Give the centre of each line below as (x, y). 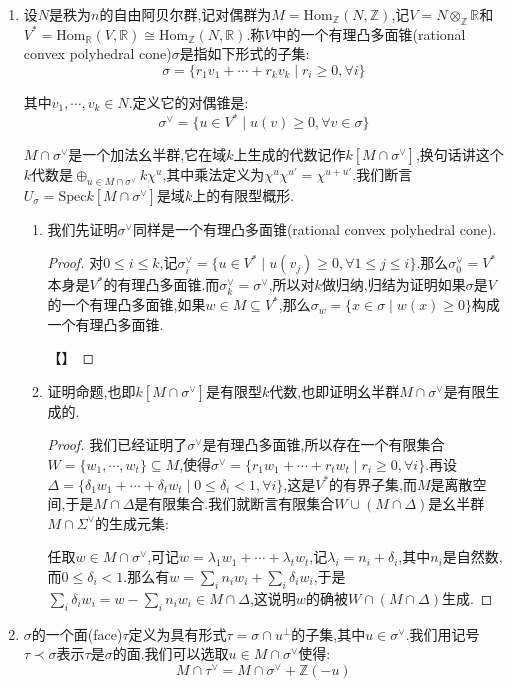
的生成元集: (132, 522)
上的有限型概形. (243, 194)
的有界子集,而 (373, 483)
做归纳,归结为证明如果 (393, 284)
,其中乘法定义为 (213, 174)
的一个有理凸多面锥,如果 (126, 304)
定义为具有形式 (177, 633)
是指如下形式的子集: (244, 53)
